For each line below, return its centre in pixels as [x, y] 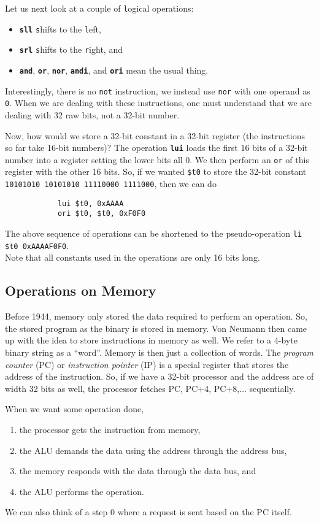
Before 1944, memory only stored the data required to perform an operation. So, [156, 316]
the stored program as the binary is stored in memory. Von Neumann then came [156, 328]
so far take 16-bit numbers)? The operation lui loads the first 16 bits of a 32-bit [156, 148]
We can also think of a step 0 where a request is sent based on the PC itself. [148, 512]
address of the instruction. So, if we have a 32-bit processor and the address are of [159, 376]
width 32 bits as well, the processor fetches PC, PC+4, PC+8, [122, 388]
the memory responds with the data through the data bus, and [138, 471]
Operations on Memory [81, 290]
